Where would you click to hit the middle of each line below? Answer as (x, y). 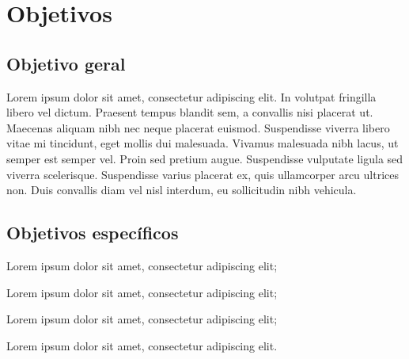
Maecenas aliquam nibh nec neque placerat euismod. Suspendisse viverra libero (198, 127)
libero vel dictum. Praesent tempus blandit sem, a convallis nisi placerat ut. (190, 112)
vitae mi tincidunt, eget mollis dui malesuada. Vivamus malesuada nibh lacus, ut (203, 143)
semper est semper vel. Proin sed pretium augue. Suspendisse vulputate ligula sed (205, 158)
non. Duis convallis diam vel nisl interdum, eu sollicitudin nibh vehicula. (182, 190)
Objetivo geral (66, 63)
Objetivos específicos (93, 233)
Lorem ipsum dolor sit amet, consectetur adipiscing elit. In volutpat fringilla (191, 96)
